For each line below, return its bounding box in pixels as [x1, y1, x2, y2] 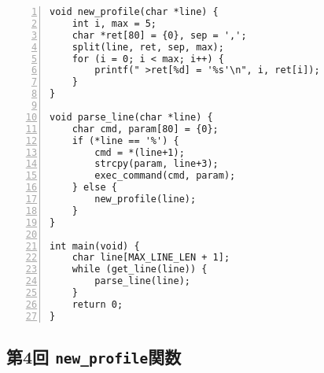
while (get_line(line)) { [72, 264, 208, 275]
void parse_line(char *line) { [50, 111, 213, 123]
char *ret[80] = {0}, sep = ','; [72, 29, 247, 41]
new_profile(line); [94, 194, 197, 205]
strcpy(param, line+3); [94, 158, 219, 170]
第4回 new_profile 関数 [6, 345, 182, 369]
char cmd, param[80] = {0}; [72, 123, 219, 135]
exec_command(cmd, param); [94, 170, 236, 182]
